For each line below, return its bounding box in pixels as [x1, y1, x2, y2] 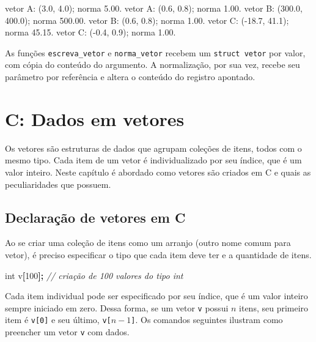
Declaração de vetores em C [5, 207, 186, 226]
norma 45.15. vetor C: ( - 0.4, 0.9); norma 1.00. [5, 26, 176, 39]
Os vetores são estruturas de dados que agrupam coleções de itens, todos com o [5, 141, 302, 154]
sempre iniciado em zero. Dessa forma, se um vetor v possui [5, 301, 229, 314]
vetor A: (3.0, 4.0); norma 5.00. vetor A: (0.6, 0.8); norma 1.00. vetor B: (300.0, [5, 2, 303, 14]
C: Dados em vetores [5, 106, 185, 131]
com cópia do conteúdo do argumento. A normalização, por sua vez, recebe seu [5, 58, 300, 71]
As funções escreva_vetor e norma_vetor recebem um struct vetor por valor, [5, 46, 306, 59]
